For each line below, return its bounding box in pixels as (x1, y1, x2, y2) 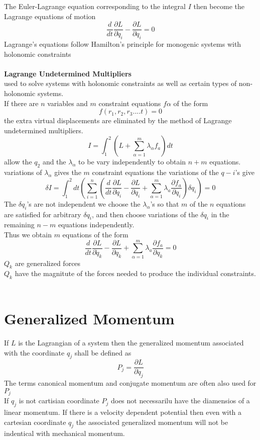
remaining (4, 219, 35, 230)
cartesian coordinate (4, 416, 66, 427)
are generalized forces (15, 257, 81, 268)
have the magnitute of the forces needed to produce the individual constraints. (15, 268, 256, 279)
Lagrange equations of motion (4, 11, 96, 21)
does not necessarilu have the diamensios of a (110, 395, 250, 406)
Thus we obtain (4, 229, 52, 239)
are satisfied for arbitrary (4, 209, 81, 219)
